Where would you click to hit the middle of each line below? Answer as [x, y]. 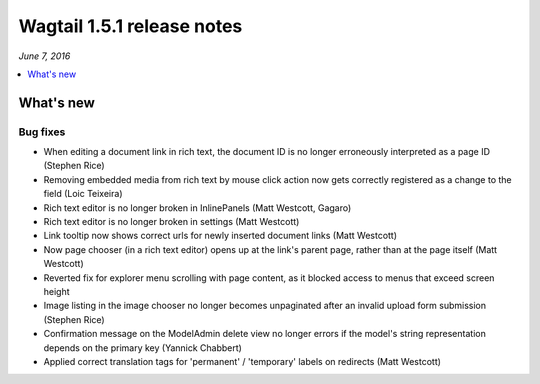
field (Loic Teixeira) [83, 194]
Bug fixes [42, 132]
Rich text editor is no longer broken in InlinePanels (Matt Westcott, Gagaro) [197, 207]
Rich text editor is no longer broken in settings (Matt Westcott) [171, 222]
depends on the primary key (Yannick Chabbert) [142, 347]
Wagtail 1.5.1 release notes [130, 26]
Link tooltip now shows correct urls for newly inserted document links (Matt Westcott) [220, 236]
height [56, 291]
